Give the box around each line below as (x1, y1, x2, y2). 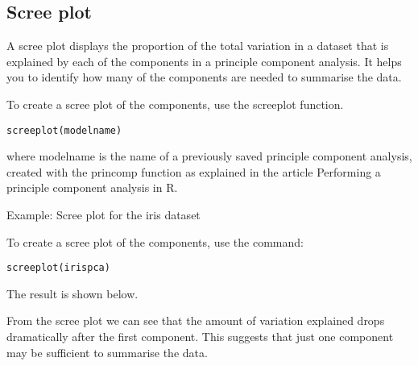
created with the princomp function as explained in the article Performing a (6, 163, 381, 180)
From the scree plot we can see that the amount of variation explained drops (6, 312, 385, 329)
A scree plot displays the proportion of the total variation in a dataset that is (6, 37, 389, 54)
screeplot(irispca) (6, 262, 110, 274)
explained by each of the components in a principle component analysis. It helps (6, 52, 402, 69)
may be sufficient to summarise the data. (6, 343, 208, 360)
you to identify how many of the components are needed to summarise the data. (6, 69, 402, 85)
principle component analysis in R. (6, 179, 178, 196)
